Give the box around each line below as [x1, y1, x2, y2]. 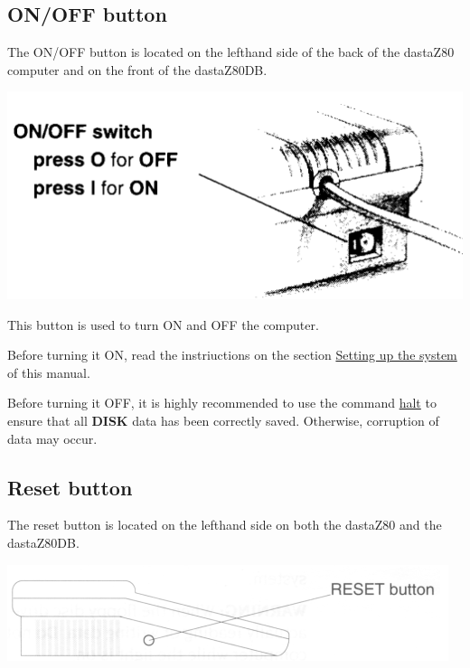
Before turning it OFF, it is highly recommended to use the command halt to [7, 393, 437, 412]
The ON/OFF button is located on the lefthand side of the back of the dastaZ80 [7, 42, 455, 61]
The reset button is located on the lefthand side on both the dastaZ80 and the [7, 515, 442, 534]
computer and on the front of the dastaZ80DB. [7, 60, 268, 79]
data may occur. [7, 428, 98, 447]
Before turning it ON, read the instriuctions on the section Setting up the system [7, 345, 457, 364]
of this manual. [7, 362, 90, 381]
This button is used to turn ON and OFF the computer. [7, 315, 319, 334]
